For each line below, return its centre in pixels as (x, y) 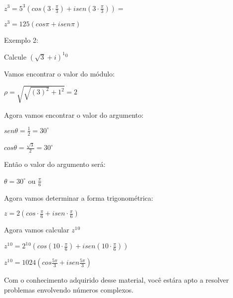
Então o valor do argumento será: (55, 164)
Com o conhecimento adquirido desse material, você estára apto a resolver (116, 280)
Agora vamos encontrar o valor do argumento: (74, 114)
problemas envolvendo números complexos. (69, 289)
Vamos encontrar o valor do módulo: (59, 73)
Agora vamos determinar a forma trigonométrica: (79, 197)
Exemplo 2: (21, 39)
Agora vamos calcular (37, 230)
